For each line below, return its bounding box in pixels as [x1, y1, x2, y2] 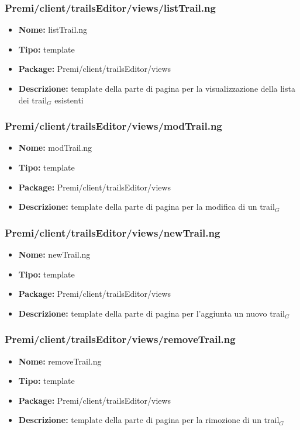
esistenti [54, 93, 84, 106]
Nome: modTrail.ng [18, 141, 92, 154]
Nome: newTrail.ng [18, 248, 91, 260]
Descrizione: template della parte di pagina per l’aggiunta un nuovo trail [18, 307, 285, 319]
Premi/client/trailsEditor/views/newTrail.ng [5, 225, 220, 240]
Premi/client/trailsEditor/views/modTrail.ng [5, 119, 222, 133]
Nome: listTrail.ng [18, 23, 88, 36]
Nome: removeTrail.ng [18, 355, 102, 367]
